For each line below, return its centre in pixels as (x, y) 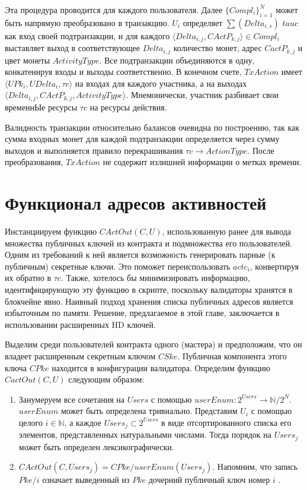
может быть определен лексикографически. (96, 446)
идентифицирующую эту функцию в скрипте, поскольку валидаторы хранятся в (149, 289)
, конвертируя (274, 266)
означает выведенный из (86, 480)
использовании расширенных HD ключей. (80, 324)
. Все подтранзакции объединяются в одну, (177, 60)
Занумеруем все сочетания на (71, 399)
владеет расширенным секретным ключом (80, 355)
